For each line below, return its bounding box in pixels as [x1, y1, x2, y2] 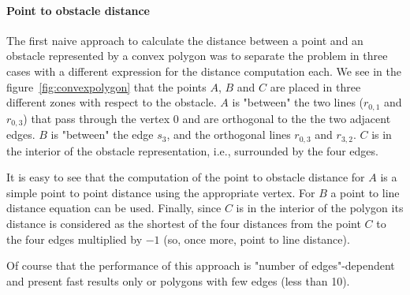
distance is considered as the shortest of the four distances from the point [6, 215, 361, 231]
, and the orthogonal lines [166, 126, 291, 143]
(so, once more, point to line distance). [163, 230, 350, 247]
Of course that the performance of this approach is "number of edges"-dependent [6, 257, 395, 274]
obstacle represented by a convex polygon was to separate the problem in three [6, 47, 388, 64]
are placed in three [270, 78, 361, 95]
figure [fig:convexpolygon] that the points [6, 78, 207, 95]
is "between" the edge [50, 126, 154, 143]
